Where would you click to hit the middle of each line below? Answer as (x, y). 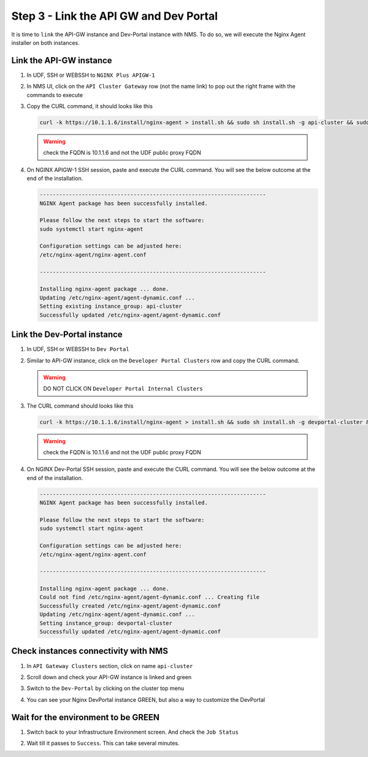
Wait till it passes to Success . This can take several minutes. (103, 743)
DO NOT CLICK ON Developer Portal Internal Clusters (123, 389)
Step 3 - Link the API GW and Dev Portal (114, 16)
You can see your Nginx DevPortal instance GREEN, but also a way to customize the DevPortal (146, 699)
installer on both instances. (45, 42)
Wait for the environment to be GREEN (85, 717)
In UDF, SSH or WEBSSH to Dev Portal (78, 349)
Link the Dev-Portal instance (67, 335)
